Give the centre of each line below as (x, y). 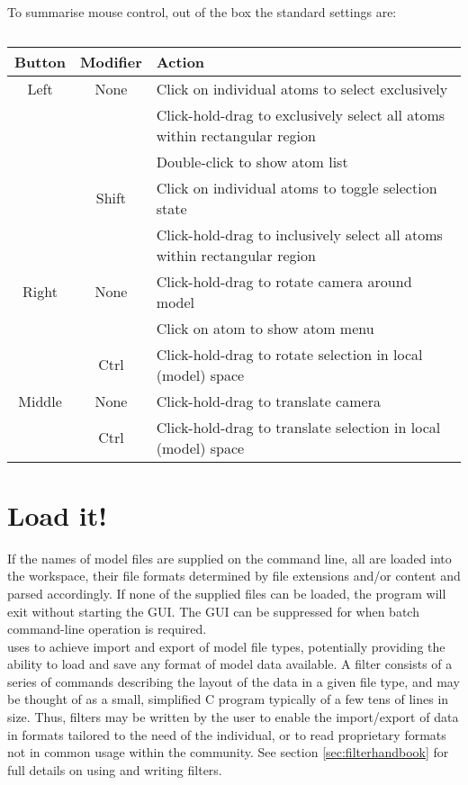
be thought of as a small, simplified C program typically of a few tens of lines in (228, 699)
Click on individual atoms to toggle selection (297, 187)
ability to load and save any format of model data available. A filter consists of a (230, 664)
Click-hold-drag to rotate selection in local (289, 354)
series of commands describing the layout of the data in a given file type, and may (234, 681)
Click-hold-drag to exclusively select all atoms (301, 114)
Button (40, 61)
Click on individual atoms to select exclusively (302, 88)
